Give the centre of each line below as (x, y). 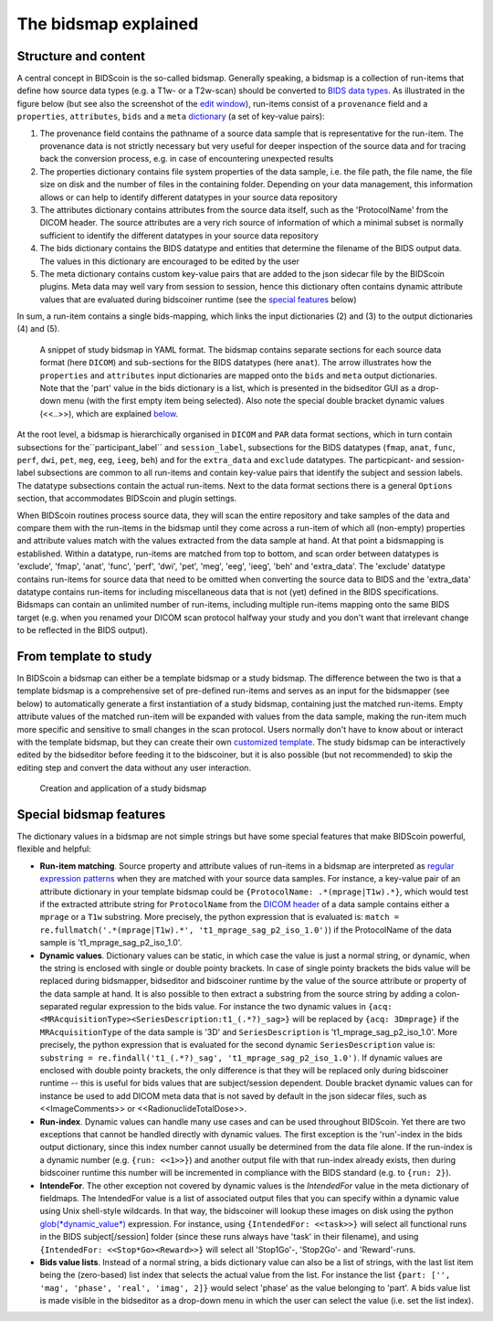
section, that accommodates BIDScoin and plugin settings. (127, 499)
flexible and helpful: (54, 849)
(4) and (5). (38, 329)
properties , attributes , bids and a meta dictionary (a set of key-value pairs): (171, 116)
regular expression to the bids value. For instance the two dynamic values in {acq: (236, 1007)
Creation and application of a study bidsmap (123, 788)
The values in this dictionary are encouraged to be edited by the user (170, 261)
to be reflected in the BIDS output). (82, 630)
